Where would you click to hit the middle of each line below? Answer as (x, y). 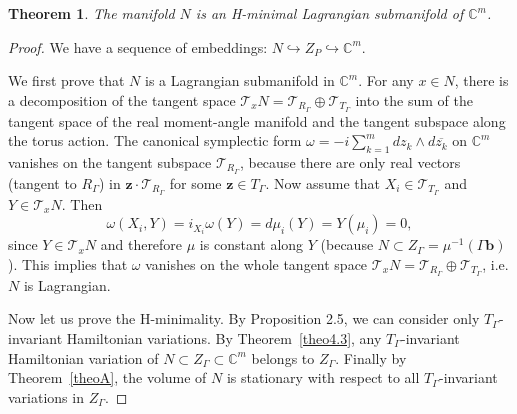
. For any (386, 80)
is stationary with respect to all (323, 377)
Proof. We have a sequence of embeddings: (138, 46)
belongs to (283, 357)
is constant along (251, 244)
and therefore (141, 244)
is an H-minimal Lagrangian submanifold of (329, 13)
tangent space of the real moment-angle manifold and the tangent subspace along (257, 120)
